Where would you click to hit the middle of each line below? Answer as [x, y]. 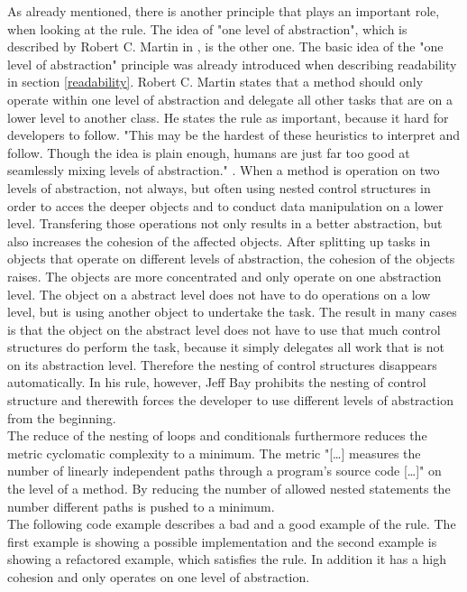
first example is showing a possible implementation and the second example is [222, 541]
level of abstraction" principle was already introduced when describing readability [232, 64]
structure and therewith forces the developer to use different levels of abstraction [230, 400]
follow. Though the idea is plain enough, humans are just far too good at [209, 152]
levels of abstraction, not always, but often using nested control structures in [219, 187]
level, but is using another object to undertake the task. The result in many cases [232, 312]
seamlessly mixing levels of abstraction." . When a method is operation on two [224, 170]
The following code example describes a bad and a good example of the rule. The [232, 524]
